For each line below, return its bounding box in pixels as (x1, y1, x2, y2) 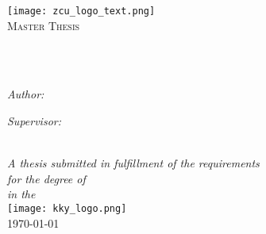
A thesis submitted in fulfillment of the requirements (7, 155, 260, 171)
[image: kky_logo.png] (7, 203, 127, 214)
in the (7, 186, 36, 202)
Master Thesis (7, 17, 80, 33)
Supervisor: (7, 113, 61, 129)
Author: (7, 86, 44, 102)
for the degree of (7, 170, 86, 186)
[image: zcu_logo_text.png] (7, 6, 156, 17)
